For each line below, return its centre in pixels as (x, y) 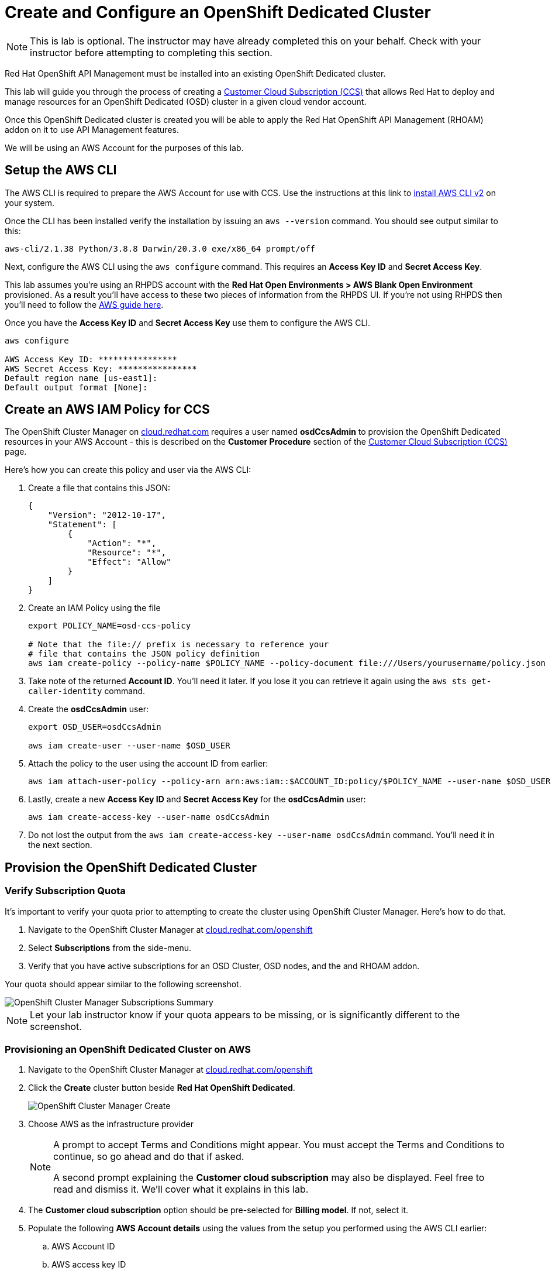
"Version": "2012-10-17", (107, 515)
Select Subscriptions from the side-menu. (110, 947)
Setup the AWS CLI (61, 170)
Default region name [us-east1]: (81, 378)
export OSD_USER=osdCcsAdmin (95, 727)
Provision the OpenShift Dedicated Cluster (131, 867)
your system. (30, 202)
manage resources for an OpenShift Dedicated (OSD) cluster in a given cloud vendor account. (186, 101)
